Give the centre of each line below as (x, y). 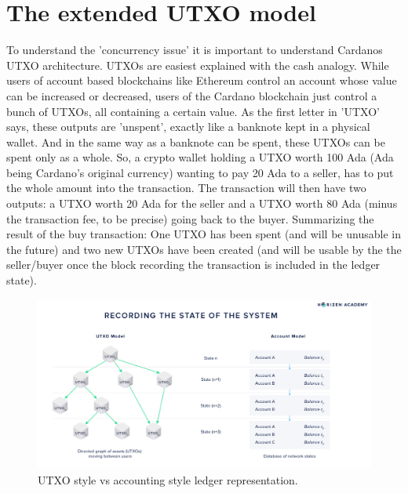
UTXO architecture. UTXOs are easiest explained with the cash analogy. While (198, 65)
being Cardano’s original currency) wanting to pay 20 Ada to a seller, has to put (200, 172)
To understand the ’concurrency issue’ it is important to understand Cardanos (195, 50)
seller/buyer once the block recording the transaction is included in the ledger (193, 265)
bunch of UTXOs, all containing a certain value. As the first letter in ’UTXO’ (193, 111)
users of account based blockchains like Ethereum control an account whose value (202, 80)
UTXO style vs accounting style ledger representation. (168, 479)
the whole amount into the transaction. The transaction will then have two (186, 188)
